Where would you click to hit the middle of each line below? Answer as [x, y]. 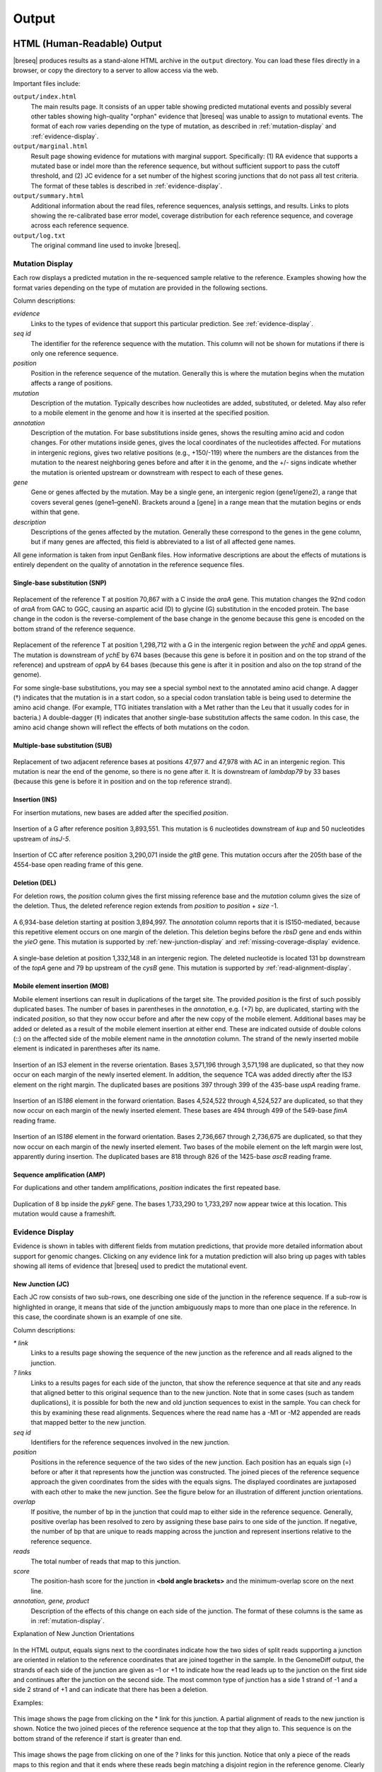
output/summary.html [49, 196]
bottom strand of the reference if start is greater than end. [98, 1738]
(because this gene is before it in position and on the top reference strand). [123, 781]
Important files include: [47, 83]
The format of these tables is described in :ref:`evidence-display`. [127, 186]
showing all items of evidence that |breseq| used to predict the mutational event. [130, 1266]
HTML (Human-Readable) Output [87, 44]
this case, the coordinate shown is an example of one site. [98, 1317]
